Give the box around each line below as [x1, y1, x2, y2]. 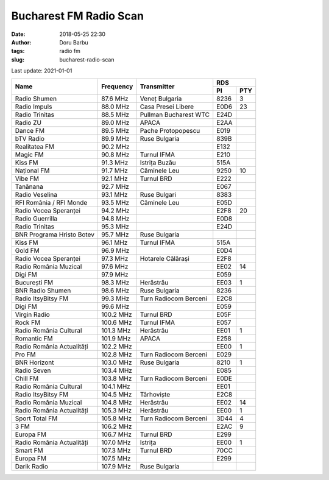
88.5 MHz [101, 110, 130, 119]
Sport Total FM [15, 414, 58, 423]
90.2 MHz [101, 142, 130, 150]
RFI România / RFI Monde [15, 198, 88, 206]
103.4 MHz [101, 366, 132, 375]
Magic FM [15, 150, 44, 158]
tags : [11, 48, 25, 55]
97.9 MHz [101, 270, 129, 278]
